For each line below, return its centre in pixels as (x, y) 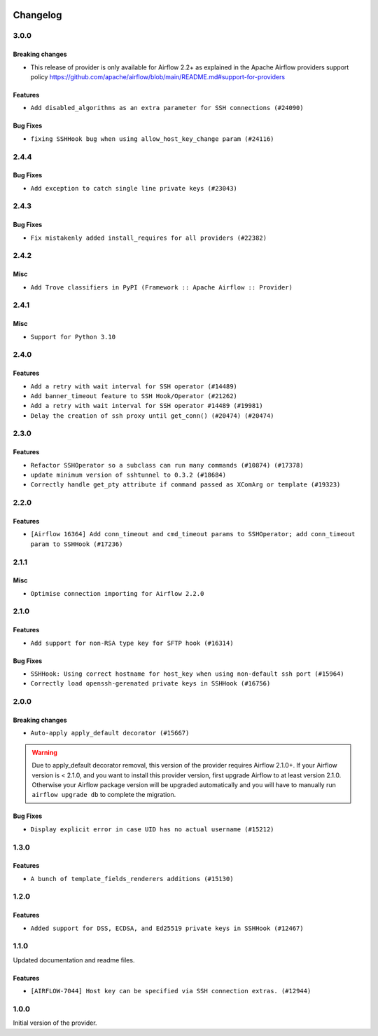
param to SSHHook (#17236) (77, 544)
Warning (44, 752)
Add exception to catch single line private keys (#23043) (134, 188)
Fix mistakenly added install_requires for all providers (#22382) (149, 238)
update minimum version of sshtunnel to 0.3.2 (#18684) (128, 475)
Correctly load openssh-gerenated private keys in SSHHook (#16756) (150, 684)
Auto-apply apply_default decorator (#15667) (110, 733)
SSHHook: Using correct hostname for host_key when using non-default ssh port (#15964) (187, 674)
